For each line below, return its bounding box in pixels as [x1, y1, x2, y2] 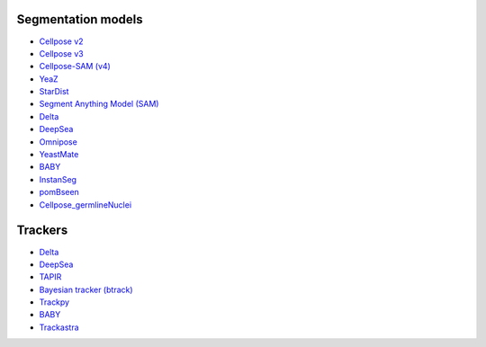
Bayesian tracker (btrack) [39, 284, 134, 295]
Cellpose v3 [39, 48, 85, 58]
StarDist [39, 86, 69, 97]
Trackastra [39, 322, 80, 333]
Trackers [16, 223, 68, 238]
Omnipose [39, 136, 78, 147]
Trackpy [39, 297, 70, 307]
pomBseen [39, 187, 80, 198]
